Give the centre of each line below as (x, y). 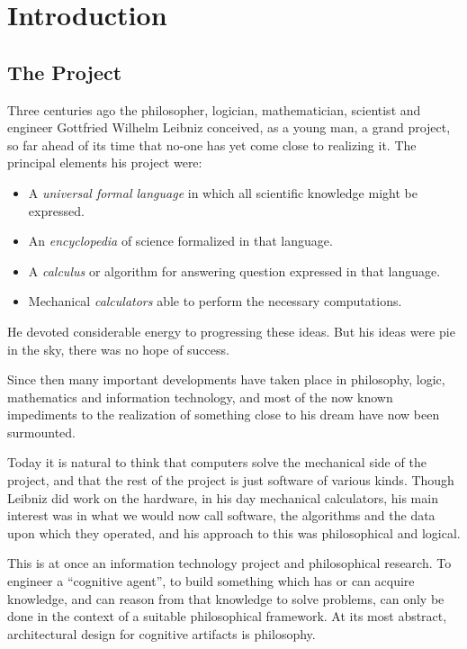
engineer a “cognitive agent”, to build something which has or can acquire (211, 581)
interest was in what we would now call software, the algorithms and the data (221, 515)
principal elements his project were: (105, 162)
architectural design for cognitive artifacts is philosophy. (162, 633)
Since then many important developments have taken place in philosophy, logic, (226, 379)
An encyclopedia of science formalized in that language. (180, 241)
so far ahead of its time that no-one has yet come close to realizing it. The (212, 144)
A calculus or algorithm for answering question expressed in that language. (234, 270)
